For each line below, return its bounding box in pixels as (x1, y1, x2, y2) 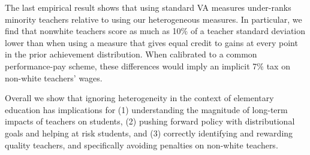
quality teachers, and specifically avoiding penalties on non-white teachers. (5, 138, 278, 151)
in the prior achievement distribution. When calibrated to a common (5, 48, 257, 60)
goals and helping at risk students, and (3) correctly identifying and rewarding (5, 126, 293, 139)
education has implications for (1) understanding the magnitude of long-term (5, 103, 288, 116)
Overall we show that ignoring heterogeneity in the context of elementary (5, 92, 274, 104)
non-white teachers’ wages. (5, 71, 103, 84)
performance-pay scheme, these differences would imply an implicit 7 (5, 59, 257, 72)
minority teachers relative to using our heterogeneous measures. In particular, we (5, 13, 302, 25)
